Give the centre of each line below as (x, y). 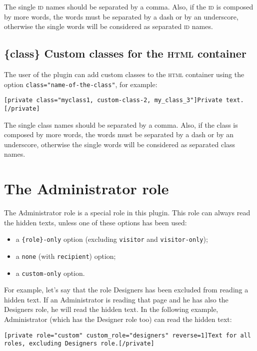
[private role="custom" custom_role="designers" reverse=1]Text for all (127, 335)
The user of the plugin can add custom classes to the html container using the (124, 74)
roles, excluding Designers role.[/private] (79, 344)
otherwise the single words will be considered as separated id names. (108, 26)
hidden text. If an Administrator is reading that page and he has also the (116, 299)
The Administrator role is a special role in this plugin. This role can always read (127, 213)
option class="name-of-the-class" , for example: (81, 84)
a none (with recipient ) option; (66, 256)
